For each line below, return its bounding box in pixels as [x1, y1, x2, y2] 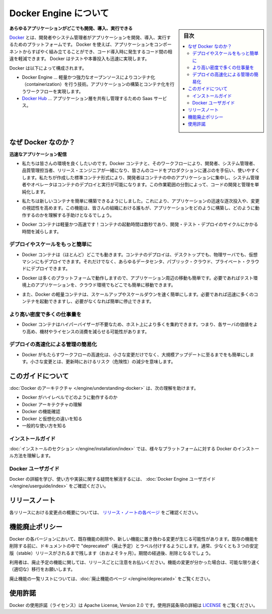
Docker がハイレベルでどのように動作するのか [22, 394, 118, 400]
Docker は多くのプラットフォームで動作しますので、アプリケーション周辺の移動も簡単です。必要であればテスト [22, 275, 254, 281]
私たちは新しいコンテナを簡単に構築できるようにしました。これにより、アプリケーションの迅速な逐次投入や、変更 [22, 197, 260, 204]
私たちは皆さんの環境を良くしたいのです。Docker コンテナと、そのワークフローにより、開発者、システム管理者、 [22, 160, 258, 166]
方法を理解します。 [13, 452, 53, 459]
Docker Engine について [9, 8, 109, 19]
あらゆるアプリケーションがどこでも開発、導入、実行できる [9, 25, 133, 31]
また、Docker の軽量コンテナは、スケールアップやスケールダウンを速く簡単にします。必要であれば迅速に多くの [22, 291, 254, 297]
